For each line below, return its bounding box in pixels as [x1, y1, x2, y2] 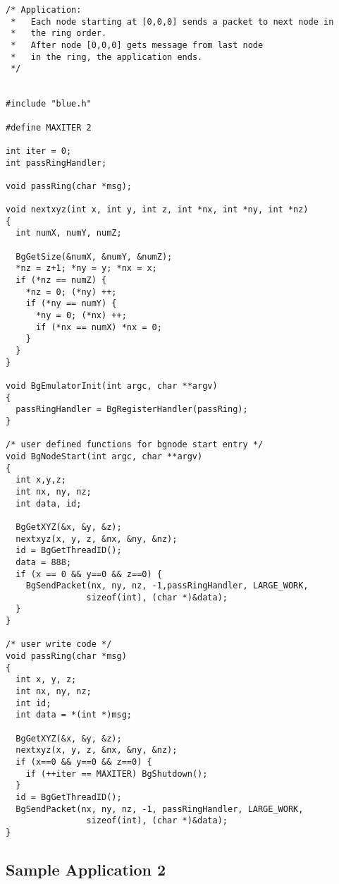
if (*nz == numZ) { [16, 275, 107, 286]
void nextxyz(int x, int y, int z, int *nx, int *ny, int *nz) [6, 205, 309, 215]
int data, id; [16, 498, 82, 509]
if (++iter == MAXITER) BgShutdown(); [25, 768, 208, 779]
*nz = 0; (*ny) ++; [25, 286, 117, 297]
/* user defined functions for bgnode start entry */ [6, 440, 264, 450]
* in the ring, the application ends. [11, 52, 203, 62]
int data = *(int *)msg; [16, 710, 132, 720]
